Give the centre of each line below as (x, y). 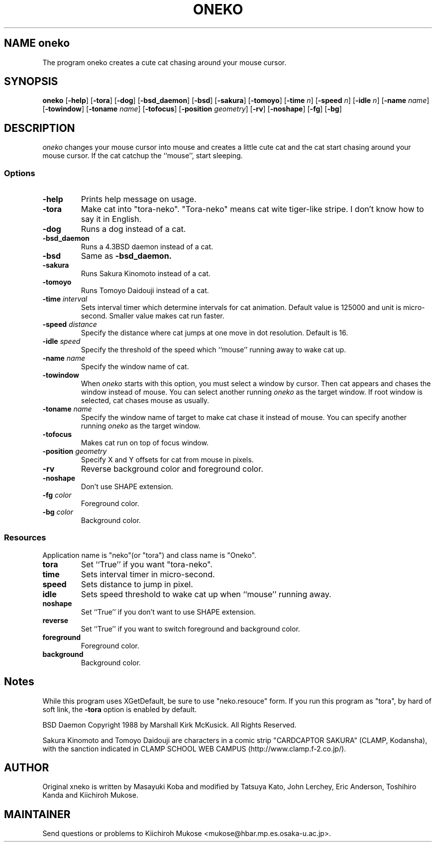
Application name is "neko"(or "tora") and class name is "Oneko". (149, 555)
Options (20, 173)
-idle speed (61, 341)
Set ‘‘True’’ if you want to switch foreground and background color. (190, 629)
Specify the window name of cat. (135, 367)
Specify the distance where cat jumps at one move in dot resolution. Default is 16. (215, 333)
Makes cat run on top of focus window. (145, 443)
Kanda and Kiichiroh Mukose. (90, 795)
